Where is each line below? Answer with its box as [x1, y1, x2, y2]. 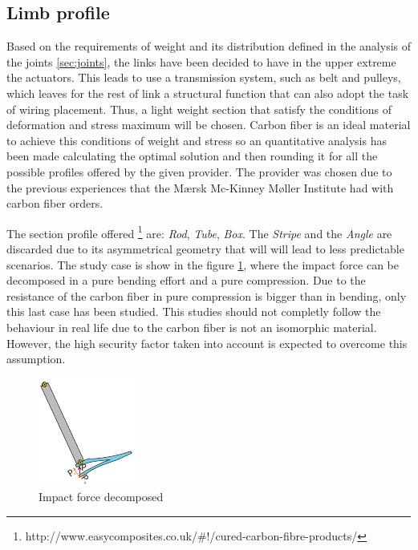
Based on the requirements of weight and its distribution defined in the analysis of [6, 38, 412, 55]
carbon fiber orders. [6, 195, 103, 212]
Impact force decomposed [39, 488, 164, 505]
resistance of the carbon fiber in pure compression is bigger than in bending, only [6, 287, 407, 304]
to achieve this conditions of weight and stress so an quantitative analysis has [6, 131, 387, 148]
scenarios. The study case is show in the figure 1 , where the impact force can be [6, 256, 399, 273]
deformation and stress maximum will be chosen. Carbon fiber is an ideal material [6, 116, 411, 133]
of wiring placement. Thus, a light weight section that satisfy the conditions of [6, 100, 392, 117]
